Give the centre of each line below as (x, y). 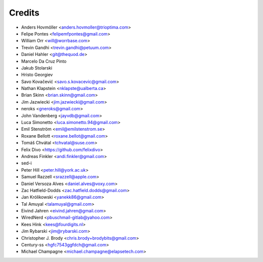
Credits (24, 13)
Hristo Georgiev (37, 75)
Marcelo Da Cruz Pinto (44, 61)
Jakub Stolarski (37, 68)
